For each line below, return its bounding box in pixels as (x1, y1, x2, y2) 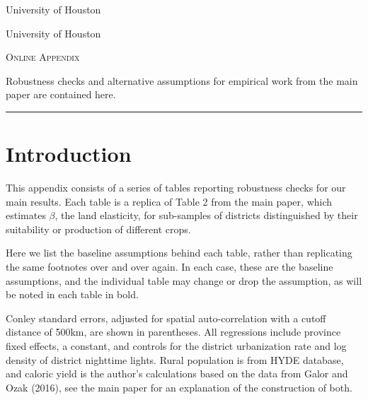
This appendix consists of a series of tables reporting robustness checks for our (6, 180, 346, 195)
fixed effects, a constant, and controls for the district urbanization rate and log (6, 339, 347, 353)
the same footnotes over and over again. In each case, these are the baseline (6, 259, 333, 274)
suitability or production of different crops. (6, 221, 191, 236)
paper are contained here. (6, 87, 116, 102)
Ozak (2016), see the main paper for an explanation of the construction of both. (6, 380, 352, 394)
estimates (6, 208, 46, 223)
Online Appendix (6, 49, 80, 64)
